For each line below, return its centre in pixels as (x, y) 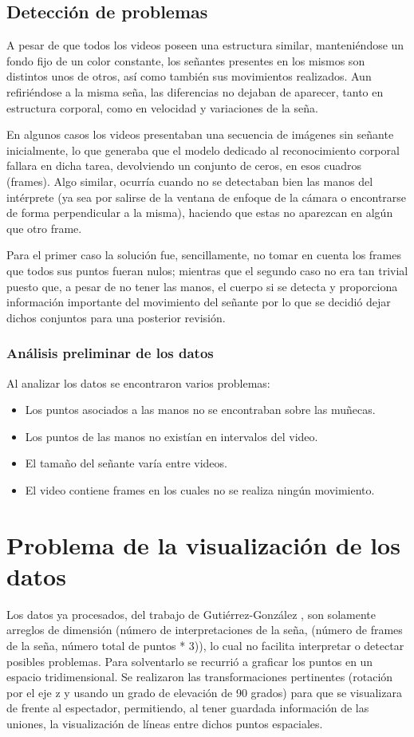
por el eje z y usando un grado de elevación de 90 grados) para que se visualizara (204, 692)
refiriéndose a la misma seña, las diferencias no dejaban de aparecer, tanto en (195, 91)
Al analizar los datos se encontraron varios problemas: (138, 382)
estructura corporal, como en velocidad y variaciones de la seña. (162, 107)
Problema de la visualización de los (203, 544)
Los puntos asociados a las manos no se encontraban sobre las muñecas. (200, 410)
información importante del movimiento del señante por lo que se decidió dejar (199, 302)
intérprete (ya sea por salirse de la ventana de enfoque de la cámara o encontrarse (207, 197)
